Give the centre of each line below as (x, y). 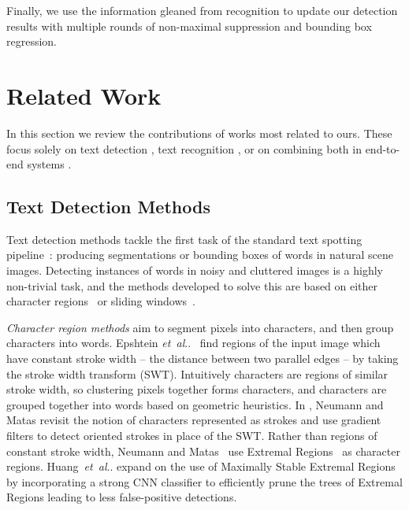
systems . (49, 164)
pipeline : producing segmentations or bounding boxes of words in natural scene (200, 255)
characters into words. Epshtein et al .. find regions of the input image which (193, 343)
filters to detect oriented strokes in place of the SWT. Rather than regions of (192, 436)
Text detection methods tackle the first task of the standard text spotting (184, 239)
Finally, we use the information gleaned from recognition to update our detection (202, 10)
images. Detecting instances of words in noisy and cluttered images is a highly (195, 270)
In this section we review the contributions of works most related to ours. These (199, 133)
